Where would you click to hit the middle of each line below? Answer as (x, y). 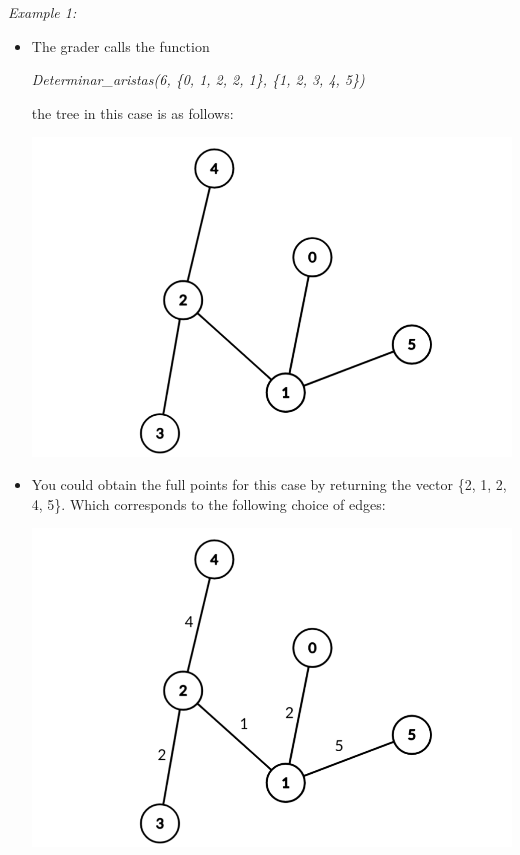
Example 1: (42, 12)
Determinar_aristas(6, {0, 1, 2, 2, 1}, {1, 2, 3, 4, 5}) (198, 79)
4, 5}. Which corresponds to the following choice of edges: (208, 503)
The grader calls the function (120, 45)
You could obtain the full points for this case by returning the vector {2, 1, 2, (269, 484)
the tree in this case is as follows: (132, 112)
